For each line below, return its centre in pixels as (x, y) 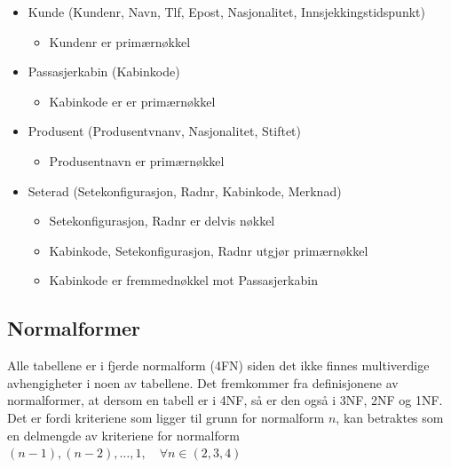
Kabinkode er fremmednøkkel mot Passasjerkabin (183, 280)
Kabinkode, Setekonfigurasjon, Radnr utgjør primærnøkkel (209, 250)
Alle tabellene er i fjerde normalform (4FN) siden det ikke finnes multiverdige (218, 365)
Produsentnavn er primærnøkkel (137, 160)
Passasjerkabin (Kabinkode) (104, 71)
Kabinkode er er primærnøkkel (132, 101)
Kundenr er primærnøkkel (120, 41)
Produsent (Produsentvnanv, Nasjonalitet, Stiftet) (165, 131)
